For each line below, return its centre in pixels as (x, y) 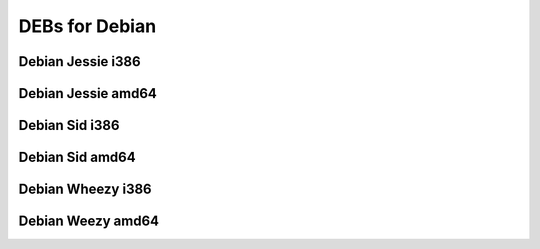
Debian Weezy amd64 (89, 221)
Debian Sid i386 (69, 125)
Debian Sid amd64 (77, 157)
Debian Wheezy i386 (85, 189)
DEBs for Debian (87, 26)
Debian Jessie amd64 (87, 93)
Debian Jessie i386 (79, 61)
